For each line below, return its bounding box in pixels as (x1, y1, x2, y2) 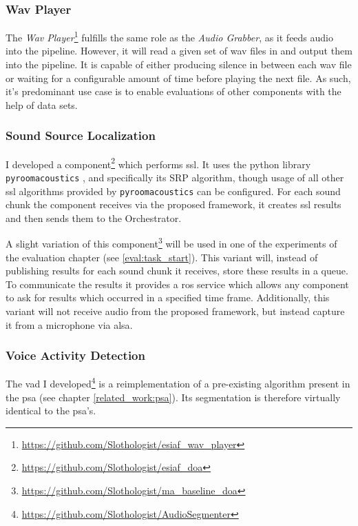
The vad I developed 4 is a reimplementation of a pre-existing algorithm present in (6, 374, 350, 391)
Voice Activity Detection (6, 347, 145, 364)
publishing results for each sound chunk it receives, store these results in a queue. (6, 263, 348, 278)
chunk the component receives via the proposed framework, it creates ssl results (6, 197, 341, 212)
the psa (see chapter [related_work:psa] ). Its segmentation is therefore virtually (6, 390, 341, 404)
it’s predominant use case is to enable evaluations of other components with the (6, 84, 341, 99)
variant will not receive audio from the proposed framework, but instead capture (6, 304, 345, 318)
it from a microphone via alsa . (6, 317, 133, 332)
